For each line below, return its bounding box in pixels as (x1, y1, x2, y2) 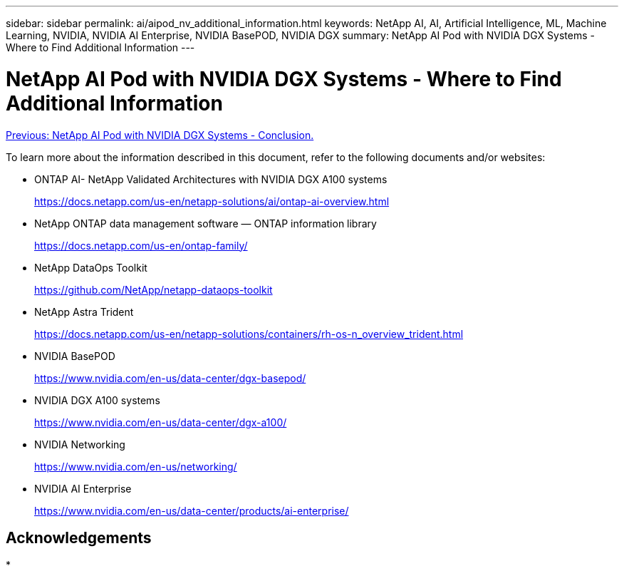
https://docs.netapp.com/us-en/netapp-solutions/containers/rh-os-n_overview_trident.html (34, 327, 464, 340)
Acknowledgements (6, 528, 152, 547)
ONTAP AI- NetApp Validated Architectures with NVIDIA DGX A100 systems (34, 173, 388, 185)
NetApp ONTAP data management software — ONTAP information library (34, 217, 377, 230)
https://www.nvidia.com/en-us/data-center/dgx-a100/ (34, 416, 287, 428)
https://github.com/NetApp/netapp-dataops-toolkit (34, 283, 273, 296)
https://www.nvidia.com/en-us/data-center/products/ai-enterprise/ (34, 504, 349, 517)
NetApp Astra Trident (34, 305, 134, 318)
